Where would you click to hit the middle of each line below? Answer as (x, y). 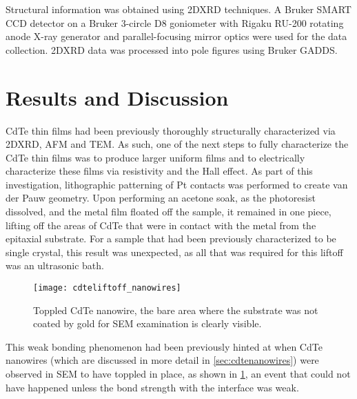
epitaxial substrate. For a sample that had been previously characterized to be (171, 239)
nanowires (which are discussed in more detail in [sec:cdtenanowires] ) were (162, 360)
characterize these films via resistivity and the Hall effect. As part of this (159, 171)
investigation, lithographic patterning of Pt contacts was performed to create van (177, 184)
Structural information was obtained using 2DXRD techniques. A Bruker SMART (178, 9)
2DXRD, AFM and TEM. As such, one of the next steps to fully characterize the (177, 144)
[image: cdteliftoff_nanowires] (107, 288)
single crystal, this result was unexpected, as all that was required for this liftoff (174, 252)
